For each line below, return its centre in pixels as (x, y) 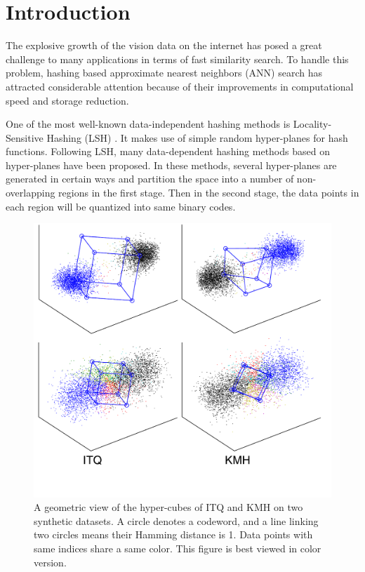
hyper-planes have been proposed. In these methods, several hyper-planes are (171, 165)
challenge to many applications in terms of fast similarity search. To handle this (177, 59)
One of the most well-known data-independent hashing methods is (148, 124)
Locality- (312, 124)
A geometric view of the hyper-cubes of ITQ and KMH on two (168, 507)
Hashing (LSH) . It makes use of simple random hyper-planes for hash (197, 137)
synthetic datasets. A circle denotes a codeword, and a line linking (176, 520)
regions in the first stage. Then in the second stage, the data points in (209, 193)
